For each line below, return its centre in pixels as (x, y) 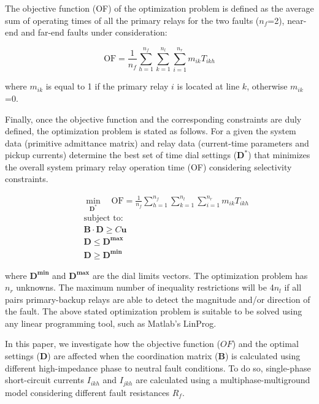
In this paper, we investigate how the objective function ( (113, 344)
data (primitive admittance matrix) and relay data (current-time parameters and (157, 143)
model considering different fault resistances (87, 392)
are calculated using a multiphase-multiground (223, 380)
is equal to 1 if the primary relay (107, 86)
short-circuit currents (45, 380)
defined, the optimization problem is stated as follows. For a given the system (151, 131)
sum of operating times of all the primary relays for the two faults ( (132, 20)
